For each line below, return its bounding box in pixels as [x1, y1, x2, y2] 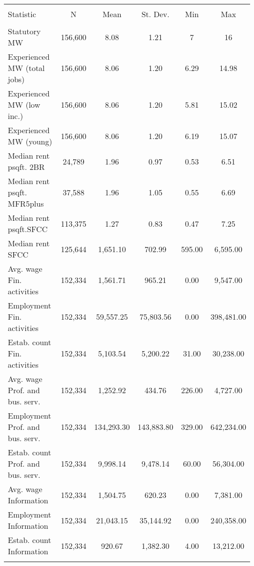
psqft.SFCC [8, 223, 48, 235]
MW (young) [8, 136, 52, 147]
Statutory [8, 25, 41, 37]
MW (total [8, 62, 45, 73]
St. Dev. [141, 8, 169, 20]
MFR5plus [8, 198, 44, 209]
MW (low [8, 99, 41, 110]
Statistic [8, 8, 36, 20]
